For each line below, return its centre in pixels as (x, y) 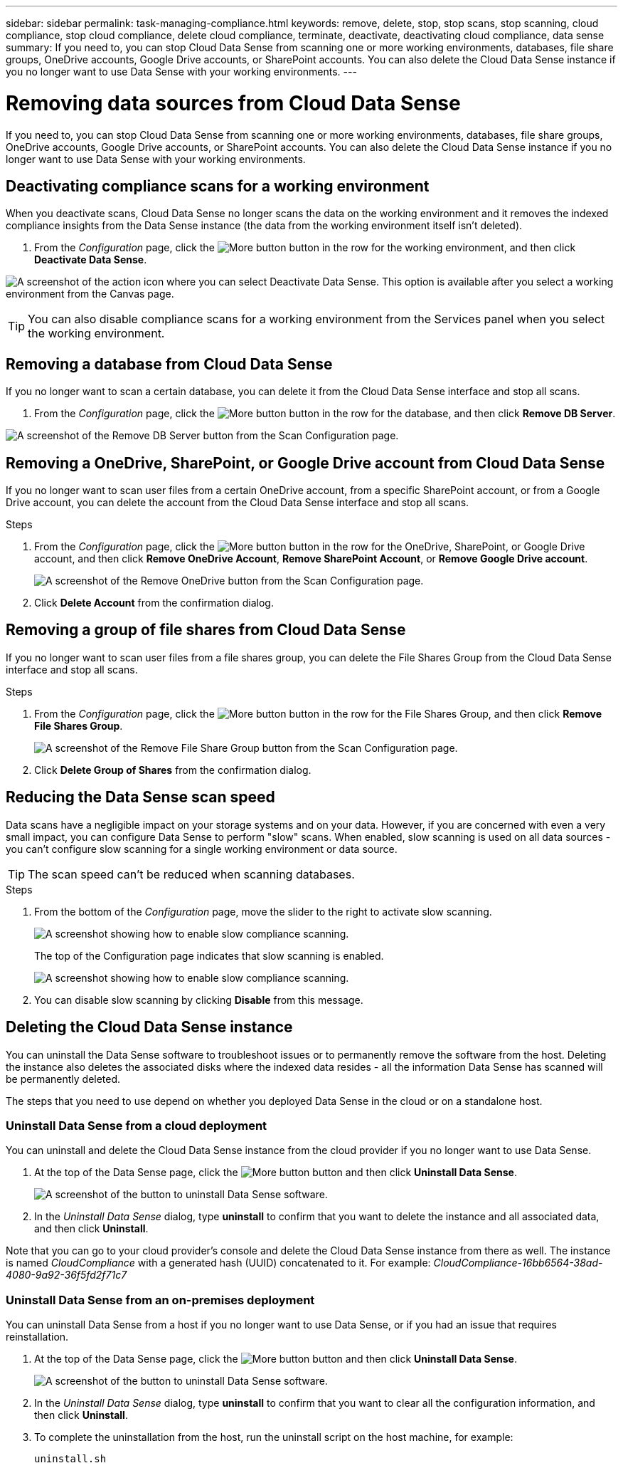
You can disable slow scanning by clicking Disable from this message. (199, 1000)
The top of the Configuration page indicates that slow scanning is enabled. (209, 955)
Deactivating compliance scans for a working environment (218, 186)
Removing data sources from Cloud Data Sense (233, 103)
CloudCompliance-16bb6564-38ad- (518, 1263)
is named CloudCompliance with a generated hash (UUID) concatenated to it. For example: (218, 1263)
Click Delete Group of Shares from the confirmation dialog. (173, 770)
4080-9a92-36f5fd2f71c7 (66, 1275)
